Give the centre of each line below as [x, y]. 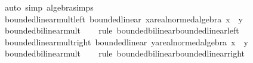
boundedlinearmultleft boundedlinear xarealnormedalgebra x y [124, 19]
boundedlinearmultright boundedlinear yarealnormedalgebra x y [126, 42]
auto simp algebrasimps [49, 7]
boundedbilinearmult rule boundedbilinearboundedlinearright [125, 53]
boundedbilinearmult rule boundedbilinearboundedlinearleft [122, 30]
